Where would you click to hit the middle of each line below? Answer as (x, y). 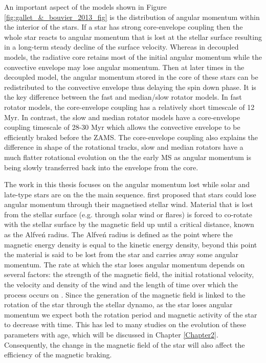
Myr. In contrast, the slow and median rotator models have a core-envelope (122, 117)
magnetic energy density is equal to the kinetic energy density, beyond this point (131, 244)
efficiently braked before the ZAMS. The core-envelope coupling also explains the (131, 137)
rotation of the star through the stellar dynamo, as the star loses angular (118, 304)
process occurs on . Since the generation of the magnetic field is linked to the (125, 294)
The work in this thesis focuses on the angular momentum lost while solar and (127, 184)
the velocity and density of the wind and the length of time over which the (121, 285)
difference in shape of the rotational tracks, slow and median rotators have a (124, 147)
